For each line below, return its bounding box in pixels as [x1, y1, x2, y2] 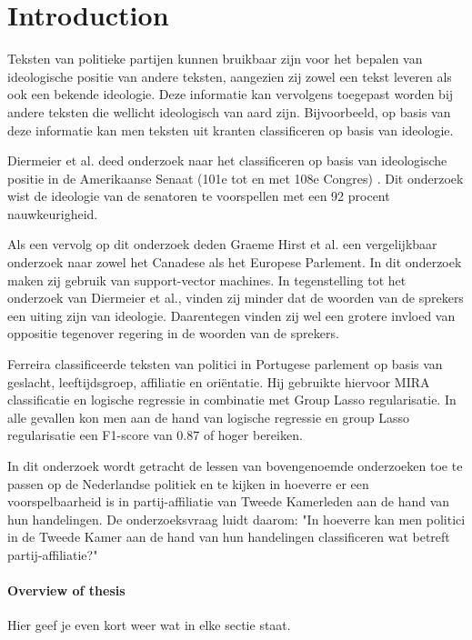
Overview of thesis [7, 581, 126, 600]
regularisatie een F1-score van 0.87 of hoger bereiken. [7, 425, 303, 445]
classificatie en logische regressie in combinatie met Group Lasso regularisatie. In [7, 390, 457, 409]
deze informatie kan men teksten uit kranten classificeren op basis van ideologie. [7, 120, 454, 139]
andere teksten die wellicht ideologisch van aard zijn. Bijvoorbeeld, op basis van [7, 102, 451, 121]
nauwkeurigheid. [7, 204, 98, 223]
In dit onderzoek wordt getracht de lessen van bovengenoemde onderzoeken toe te [7, 456, 463, 475]
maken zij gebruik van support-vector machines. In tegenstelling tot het [7, 270, 407, 289]
